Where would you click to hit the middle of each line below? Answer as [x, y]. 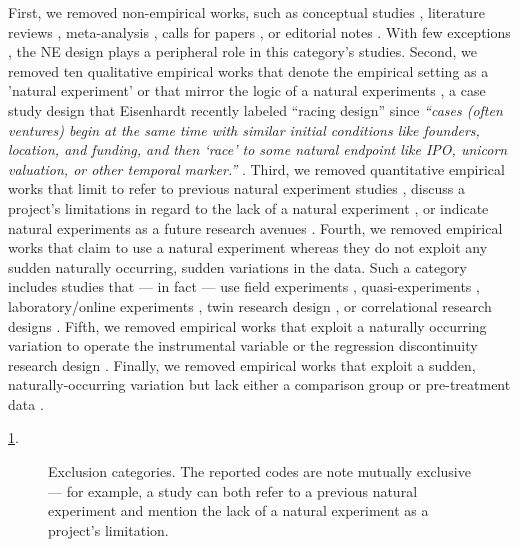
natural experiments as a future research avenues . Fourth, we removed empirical [255, 227]
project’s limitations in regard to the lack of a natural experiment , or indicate [248, 207]
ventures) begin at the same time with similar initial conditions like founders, [244, 129]
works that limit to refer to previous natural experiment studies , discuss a [236, 188]
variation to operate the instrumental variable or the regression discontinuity [243, 345]
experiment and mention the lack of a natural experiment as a [238, 510]
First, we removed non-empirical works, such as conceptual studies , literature [246, 12]
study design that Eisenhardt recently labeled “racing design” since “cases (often [255, 109]
